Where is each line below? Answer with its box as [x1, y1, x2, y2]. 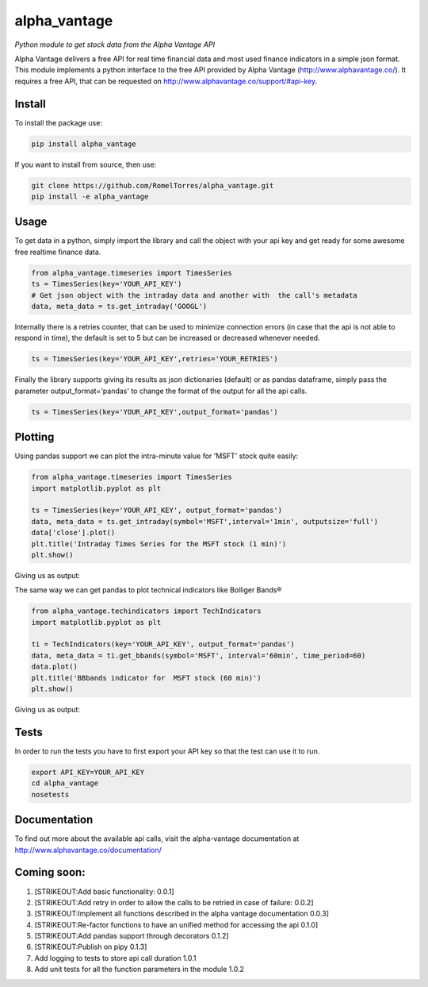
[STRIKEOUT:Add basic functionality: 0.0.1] [34, 886, 174, 896]
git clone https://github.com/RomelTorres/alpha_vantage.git [31, 181, 274, 190]
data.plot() [31, 662, 78, 671]
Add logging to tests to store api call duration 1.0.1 [34, 953, 197, 962]
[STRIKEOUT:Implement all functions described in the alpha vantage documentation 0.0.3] [34, 909, 329, 919]
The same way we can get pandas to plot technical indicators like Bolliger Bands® [14, 585, 282, 595]
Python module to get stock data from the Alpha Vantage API [14, 40, 216, 49]
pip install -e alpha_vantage [31, 191, 149, 201]
